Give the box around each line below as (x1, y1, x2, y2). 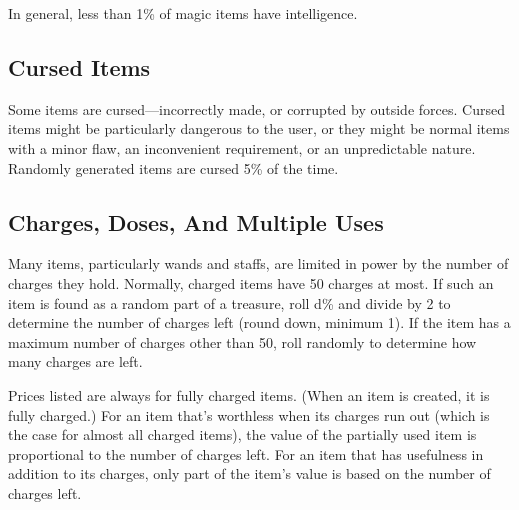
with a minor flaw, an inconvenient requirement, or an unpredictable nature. (8, 137, 476, 158)
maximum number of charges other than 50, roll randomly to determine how (8, 331, 477, 352)
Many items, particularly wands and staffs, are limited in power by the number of (8, 253, 509, 274)
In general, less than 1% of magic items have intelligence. (8, 3, 358, 23)
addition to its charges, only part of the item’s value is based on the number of (8, 463, 491, 484)
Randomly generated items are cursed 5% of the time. (8, 157, 339, 178)
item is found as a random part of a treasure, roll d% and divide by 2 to (8, 292, 451, 313)
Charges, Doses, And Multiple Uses (8, 206, 384, 237)
